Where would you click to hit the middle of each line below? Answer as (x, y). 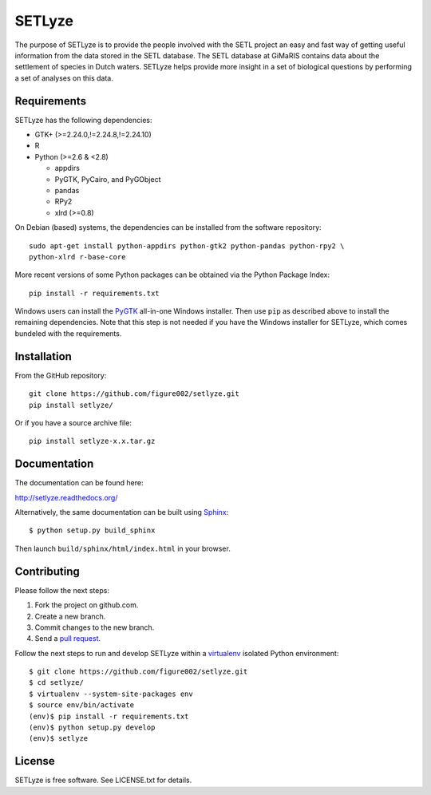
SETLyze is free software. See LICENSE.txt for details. (103, 780)
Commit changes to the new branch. (95, 627)
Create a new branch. (70, 616)
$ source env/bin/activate (82, 705)
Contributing (47, 571)
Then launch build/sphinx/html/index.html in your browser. (123, 548)
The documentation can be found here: (79, 483)
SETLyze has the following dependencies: (83, 120)
